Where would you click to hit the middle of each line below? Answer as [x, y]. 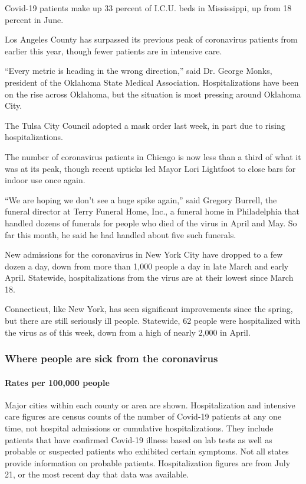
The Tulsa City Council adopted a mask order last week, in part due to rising [145, 125]
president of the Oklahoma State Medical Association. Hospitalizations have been [152, 82]
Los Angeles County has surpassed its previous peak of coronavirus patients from [151, 39]
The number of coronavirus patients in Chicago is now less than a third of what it [153, 156]
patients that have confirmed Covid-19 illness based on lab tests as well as [139, 439]
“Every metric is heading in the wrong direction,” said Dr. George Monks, [139, 71]
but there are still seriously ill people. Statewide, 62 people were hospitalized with [153, 321]
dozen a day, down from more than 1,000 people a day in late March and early [147, 266]
